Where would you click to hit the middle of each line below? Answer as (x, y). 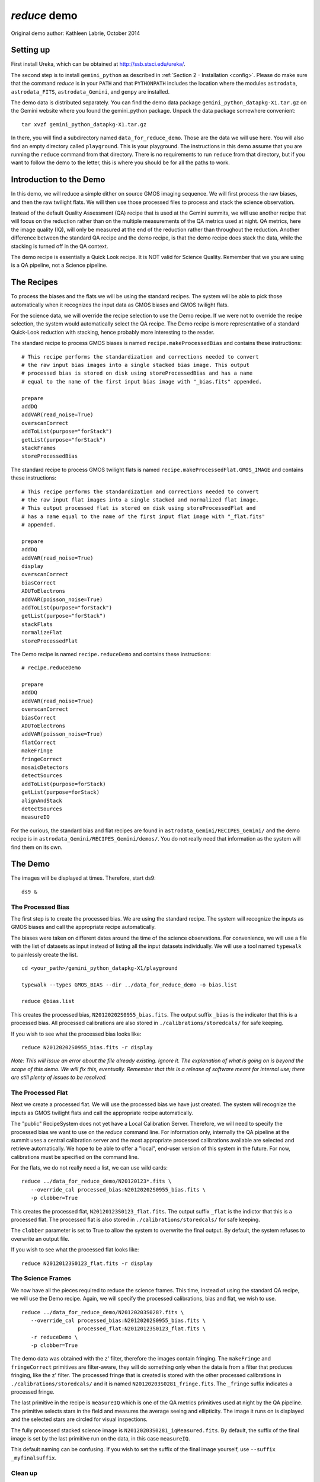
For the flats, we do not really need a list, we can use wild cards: (89, 1168)
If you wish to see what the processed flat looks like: (75, 1250)
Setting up (31, 50)
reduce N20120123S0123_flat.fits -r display (87, 1263)
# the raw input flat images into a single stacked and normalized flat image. (140, 500)
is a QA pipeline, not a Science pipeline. (59, 265)
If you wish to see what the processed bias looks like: (76, 1034)
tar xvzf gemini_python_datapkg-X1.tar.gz (84, 124)
